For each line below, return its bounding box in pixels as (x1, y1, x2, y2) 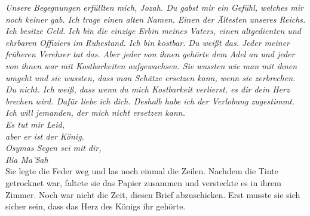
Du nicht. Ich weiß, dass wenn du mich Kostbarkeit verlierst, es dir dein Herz (5, 83, 290, 95)
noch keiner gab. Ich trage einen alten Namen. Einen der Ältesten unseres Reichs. (5, 13, 306, 25)
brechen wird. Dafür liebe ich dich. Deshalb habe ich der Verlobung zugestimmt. (5, 94, 295, 107)
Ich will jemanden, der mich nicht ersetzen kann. (5, 106, 185, 119)
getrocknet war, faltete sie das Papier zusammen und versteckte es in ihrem (5, 176, 281, 189)
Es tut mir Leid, (5, 118, 65, 130)
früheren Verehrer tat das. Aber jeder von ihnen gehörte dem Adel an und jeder (5, 48, 295, 60)
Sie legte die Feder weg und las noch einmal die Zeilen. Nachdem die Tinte (5, 165, 278, 177)
